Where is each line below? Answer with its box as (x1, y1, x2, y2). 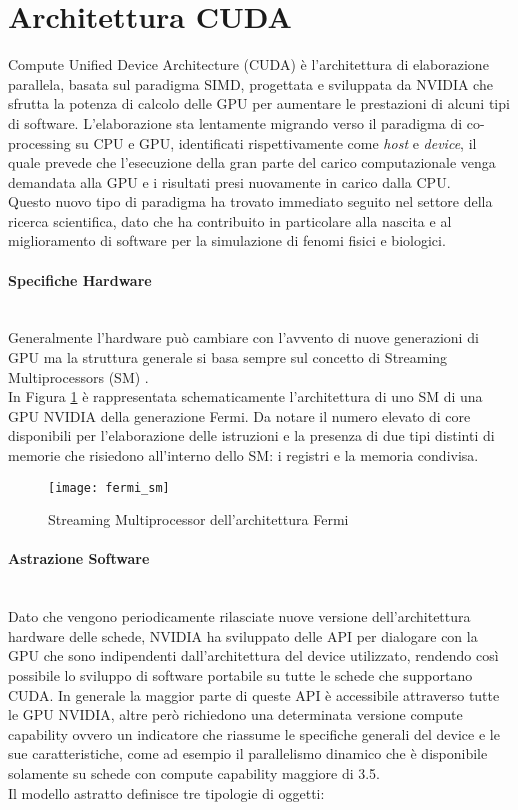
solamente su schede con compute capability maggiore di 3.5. (8, 763, 381, 783)
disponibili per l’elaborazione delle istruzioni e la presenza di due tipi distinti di (8, 425, 495, 446)
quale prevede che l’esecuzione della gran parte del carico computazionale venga (8, 152, 496, 173)
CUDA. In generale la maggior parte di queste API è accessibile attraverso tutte (8, 684, 500, 705)
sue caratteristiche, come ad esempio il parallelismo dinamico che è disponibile (8, 743, 488, 764)
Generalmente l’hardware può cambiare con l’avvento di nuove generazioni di (8, 327, 479, 348)
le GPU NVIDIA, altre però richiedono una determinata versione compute (8, 704, 463, 725)
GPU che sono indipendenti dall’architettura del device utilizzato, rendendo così (8, 645, 499, 666)
